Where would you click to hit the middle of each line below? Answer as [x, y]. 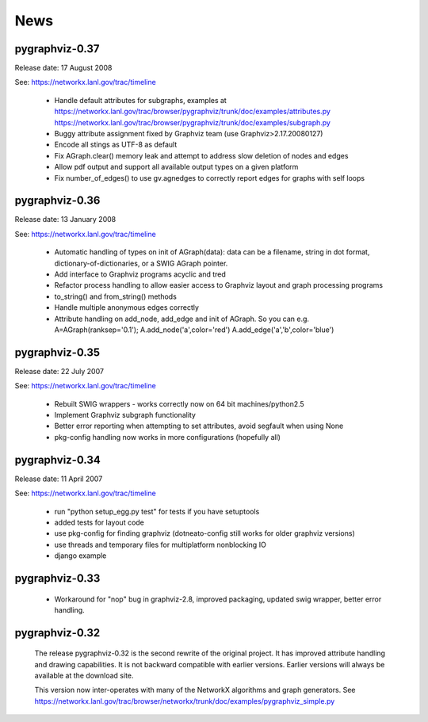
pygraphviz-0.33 [57, 578]
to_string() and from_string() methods [116, 296]
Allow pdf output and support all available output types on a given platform [176, 167]
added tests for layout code [99, 522]
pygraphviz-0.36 [57, 201]
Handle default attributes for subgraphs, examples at [141, 100]
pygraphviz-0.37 [57, 49]
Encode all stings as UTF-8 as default [116, 145]
